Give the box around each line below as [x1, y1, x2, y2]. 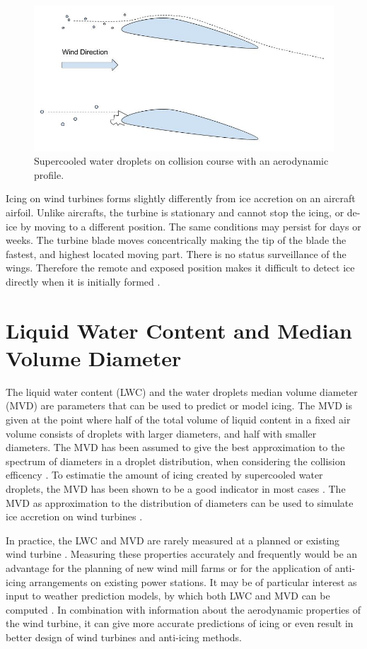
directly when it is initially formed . [6, 274, 161, 288]
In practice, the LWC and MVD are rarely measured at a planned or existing [6, 532, 340, 547]
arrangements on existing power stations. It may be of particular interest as [29, 574, 357, 589]
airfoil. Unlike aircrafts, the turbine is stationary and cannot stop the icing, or [6, 204, 344, 219]
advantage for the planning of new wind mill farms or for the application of [6, 560, 332, 575]
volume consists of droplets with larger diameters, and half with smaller [6, 426, 317, 440]
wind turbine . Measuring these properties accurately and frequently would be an [6, 546, 358, 561]
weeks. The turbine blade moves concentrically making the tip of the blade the [6, 233, 346, 247]
